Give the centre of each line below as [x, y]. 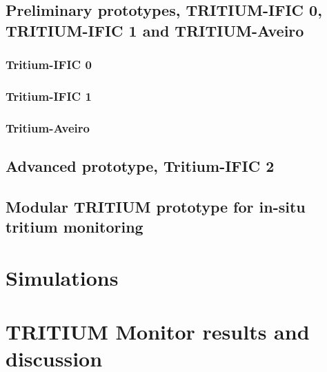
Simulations [62, 277]
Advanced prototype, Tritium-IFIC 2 [140, 166]
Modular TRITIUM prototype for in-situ [156, 206]
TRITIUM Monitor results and [158, 332]
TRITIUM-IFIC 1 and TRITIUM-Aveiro [155, 30]
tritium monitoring [75, 227]
